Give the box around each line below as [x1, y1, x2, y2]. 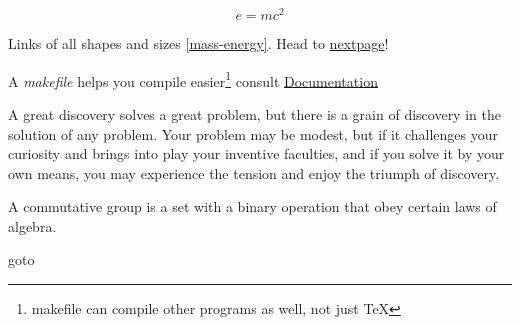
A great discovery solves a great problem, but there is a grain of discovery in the [8, 103, 501, 124]
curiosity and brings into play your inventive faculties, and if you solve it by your [8, 143, 505, 164]
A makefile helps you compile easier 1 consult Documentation [8, 67, 378, 91]
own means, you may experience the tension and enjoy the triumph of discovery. [8, 162, 500, 183]
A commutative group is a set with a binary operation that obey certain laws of [8, 196, 497, 217]
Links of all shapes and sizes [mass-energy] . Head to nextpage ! [8, 33, 389, 54]
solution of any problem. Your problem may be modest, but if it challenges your [8, 123, 499, 144]
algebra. [8, 215, 57, 236]
